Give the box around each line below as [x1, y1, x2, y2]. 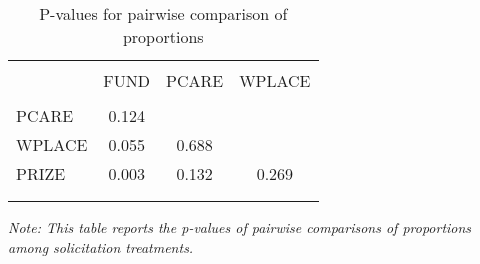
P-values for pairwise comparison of [39, 2, 288, 25]
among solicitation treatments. [8, 236, 194, 257]
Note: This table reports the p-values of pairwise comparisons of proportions [8, 217, 472, 237]
